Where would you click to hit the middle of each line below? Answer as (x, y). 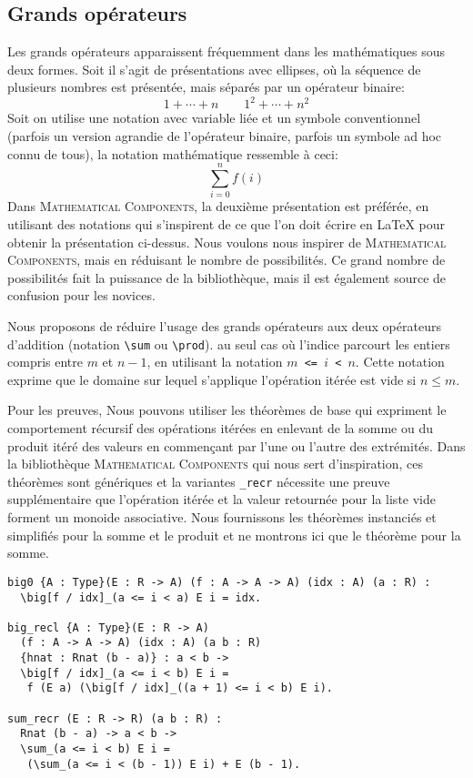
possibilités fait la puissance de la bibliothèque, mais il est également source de (227, 277)
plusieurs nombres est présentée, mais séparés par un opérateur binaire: (206, 87)
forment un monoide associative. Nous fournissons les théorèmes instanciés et (222, 517)
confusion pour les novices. (81, 295)
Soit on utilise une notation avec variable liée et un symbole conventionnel (214, 118)
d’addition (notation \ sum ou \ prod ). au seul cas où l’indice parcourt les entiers (229, 344)
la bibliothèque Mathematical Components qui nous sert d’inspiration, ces (216, 464)
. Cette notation (400, 362)
